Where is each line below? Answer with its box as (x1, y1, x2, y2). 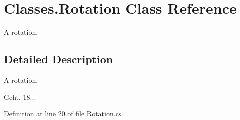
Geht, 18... (4, 91, 36, 102)
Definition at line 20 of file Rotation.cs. (4, 108, 123, 119)
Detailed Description (4, 51, 113, 67)
